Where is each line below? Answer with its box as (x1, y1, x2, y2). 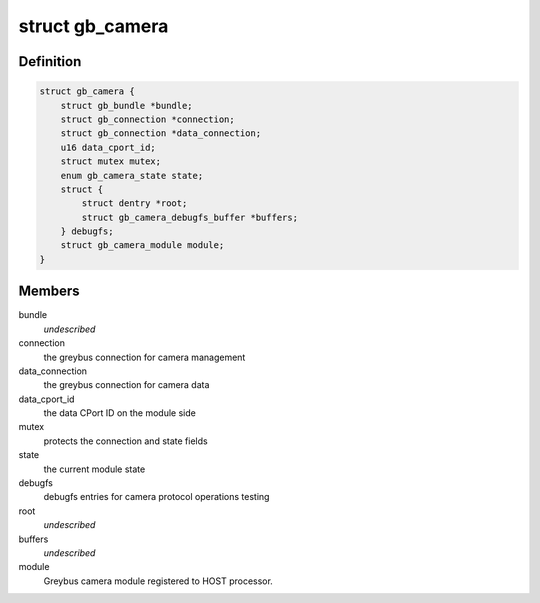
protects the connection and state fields (43, 435, 209, 447)
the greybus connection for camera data (43, 379, 210, 391)
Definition (18, 53, 82, 70)
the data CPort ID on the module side (43, 407, 197, 419)
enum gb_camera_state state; (60, 170, 204, 181)
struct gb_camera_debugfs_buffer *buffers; (81, 211, 299, 223)
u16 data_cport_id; (60, 141, 157, 153)
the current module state (43, 463, 146, 475)
